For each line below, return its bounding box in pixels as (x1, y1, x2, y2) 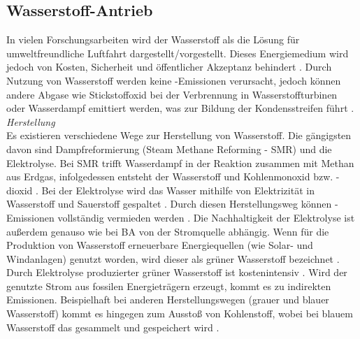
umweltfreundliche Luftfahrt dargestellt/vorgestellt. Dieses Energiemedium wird (6, 45, 349, 60)
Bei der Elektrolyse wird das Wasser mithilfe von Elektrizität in (41, 182, 315, 197)
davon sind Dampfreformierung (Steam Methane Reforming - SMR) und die (6, 141, 332, 156)
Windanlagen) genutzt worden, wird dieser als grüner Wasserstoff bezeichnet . (6, 251, 340, 266)
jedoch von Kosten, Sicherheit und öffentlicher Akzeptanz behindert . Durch (6, 59, 332, 74)
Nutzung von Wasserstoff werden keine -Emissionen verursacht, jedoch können (6, 73, 341, 87)
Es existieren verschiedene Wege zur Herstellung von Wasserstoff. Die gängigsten (6, 128, 352, 143)
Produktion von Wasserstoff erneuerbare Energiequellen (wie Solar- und (6, 238, 313, 252)
